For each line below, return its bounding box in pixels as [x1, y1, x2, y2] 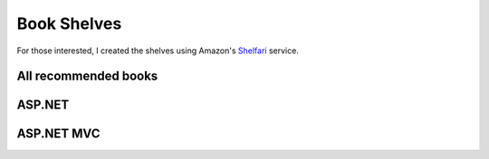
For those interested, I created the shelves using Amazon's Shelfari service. [16, 45, 299, 56]
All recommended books [16, 69, 158, 84]
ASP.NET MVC [16, 126, 101, 142]
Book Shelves [16, 14, 122, 33]
